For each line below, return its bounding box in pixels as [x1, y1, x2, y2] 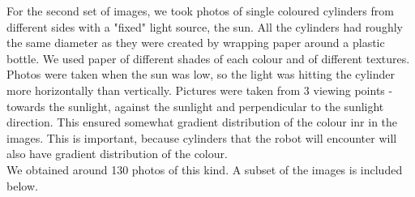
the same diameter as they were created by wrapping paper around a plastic [6, 34, 385, 51]
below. [6, 177, 38, 194]
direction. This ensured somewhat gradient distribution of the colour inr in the [6, 113, 398, 131]
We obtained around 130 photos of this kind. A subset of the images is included [6, 161, 403, 178]
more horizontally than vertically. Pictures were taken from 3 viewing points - [6, 81, 393, 98]
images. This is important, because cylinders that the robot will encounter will [6, 129, 397, 146]
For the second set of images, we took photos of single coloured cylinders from [6, 2, 394, 19]
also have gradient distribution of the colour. [6, 145, 228, 162]
